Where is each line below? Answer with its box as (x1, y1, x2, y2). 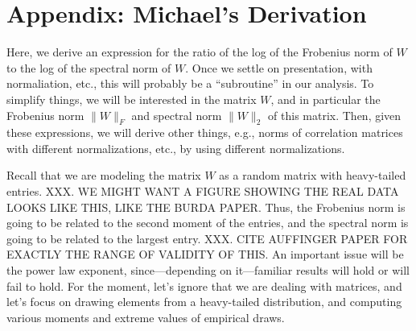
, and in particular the (270, 90, 381, 107)
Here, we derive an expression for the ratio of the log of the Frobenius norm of (6, 43, 393, 60)
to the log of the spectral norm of (6, 59, 171, 76)
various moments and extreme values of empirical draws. (6, 308, 285, 325)
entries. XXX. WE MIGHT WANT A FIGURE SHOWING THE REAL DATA (6, 183, 399, 200)
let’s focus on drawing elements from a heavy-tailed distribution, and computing (6, 293, 402, 310)
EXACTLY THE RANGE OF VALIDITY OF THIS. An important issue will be (6, 246, 404, 263)
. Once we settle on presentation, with (185, 59, 373, 76)
